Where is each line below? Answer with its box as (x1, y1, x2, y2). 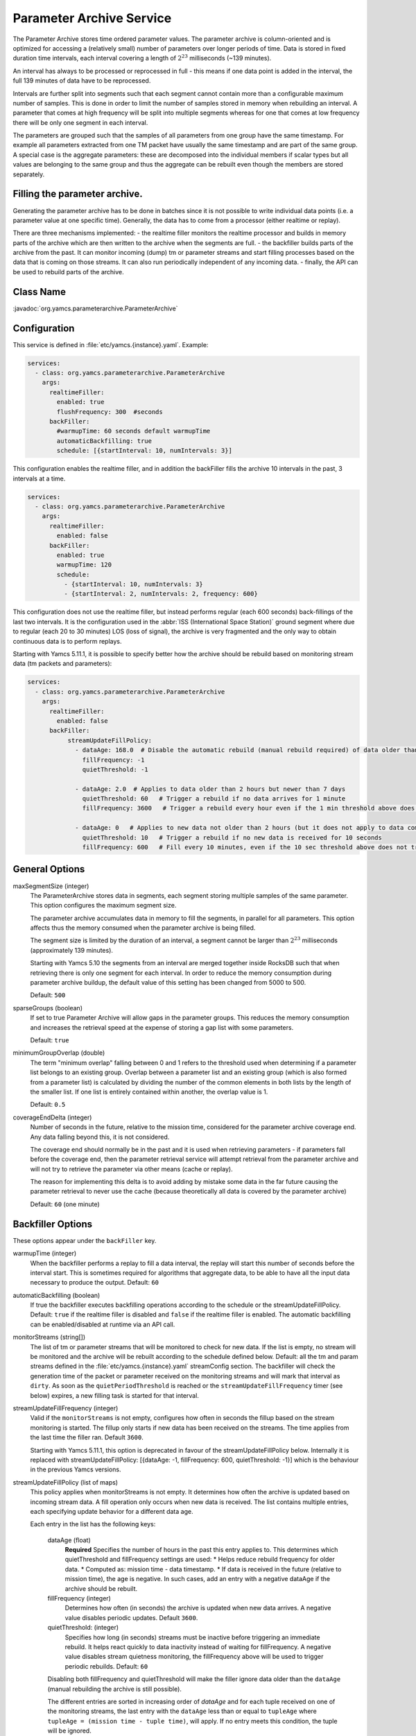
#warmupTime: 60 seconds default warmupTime (56, 427, 211, 435)
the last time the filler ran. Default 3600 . (30, 1433, 144, 1442)
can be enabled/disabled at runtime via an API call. (30, 1320, 175, 1328)
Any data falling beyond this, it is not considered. (30, 1133, 170, 1141)
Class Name (12, 285, 66, 298)
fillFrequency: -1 (82, 756, 145, 764)
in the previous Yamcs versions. (30, 1465, 121, 1474)
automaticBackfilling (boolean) (12, 1291, 101, 1299)
